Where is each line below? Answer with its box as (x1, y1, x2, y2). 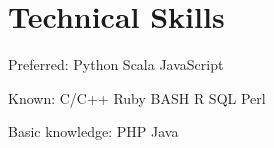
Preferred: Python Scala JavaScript (8, 54, 224, 75)
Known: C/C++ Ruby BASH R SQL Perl (8, 87, 266, 108)
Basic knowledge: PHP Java (8, 121, 179, 142)
